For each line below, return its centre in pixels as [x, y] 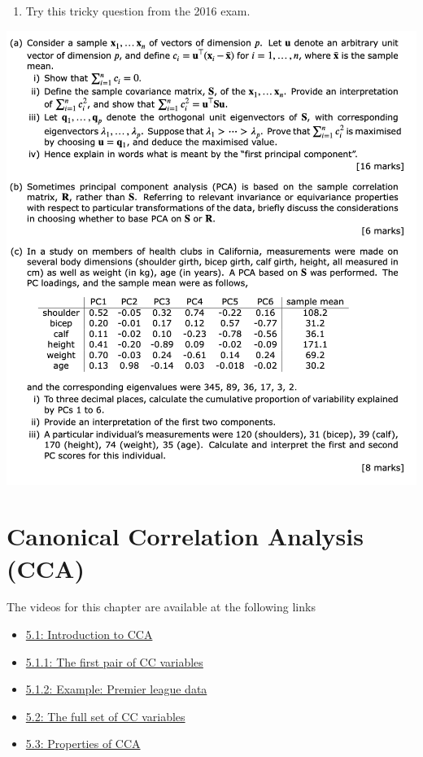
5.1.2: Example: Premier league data [116, 689]
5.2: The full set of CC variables [105, 716]
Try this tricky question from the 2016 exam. [138, 11]
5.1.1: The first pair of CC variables [114, 661]
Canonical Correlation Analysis [185, 536]
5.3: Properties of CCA [83, 744]
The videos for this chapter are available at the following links [161, 607]
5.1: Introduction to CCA [89, 634]
